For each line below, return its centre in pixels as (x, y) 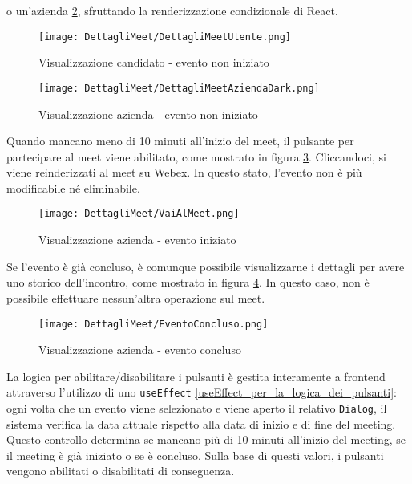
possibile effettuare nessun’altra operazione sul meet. (136, 297)
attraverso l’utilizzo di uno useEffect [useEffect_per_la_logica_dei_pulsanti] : (202, 392)
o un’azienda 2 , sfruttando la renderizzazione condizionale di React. (172, 10)
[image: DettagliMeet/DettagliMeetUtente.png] (165, 37)
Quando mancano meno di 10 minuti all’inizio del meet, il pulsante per (180, 141)
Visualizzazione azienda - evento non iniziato (148, 114)
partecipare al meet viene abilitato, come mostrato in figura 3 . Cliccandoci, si (196, 156)
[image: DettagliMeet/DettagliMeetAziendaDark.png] (179, 88)
